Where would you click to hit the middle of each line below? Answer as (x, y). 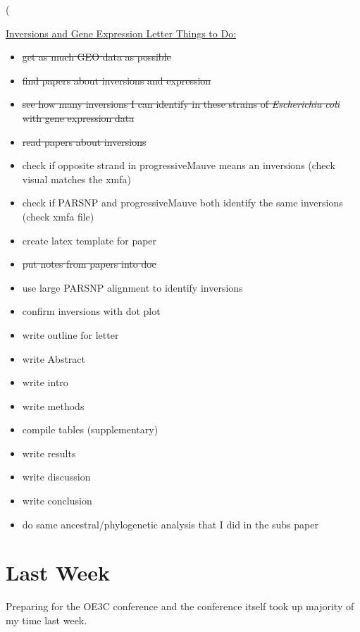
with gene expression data (78, 117)
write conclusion (57, 501)
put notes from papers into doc (89, 264)
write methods (53, 405)
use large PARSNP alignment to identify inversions (132, 287)
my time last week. (46, 620)
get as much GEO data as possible (97, 57)
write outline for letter (70, 334)
